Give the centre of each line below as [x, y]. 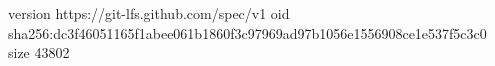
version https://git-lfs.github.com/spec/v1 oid [149, 13]
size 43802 [39, 52]
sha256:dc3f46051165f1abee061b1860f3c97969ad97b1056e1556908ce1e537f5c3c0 [247, 32]
